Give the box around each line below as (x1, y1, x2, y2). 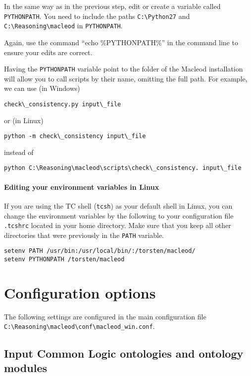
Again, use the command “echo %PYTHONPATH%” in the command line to (4, 37, 238, 47)
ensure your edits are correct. (4, 47, 93, 57)
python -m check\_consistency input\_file (4, 133, 146, 140)
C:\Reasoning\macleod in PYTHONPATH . (4, 20, 123, 31)
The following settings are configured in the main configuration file (4, 311, 206, 321)
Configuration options (4, 282, 156, 302)
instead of (4, 147, 34, 157)
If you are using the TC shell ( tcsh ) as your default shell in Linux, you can (4, 200, 233, 211)
